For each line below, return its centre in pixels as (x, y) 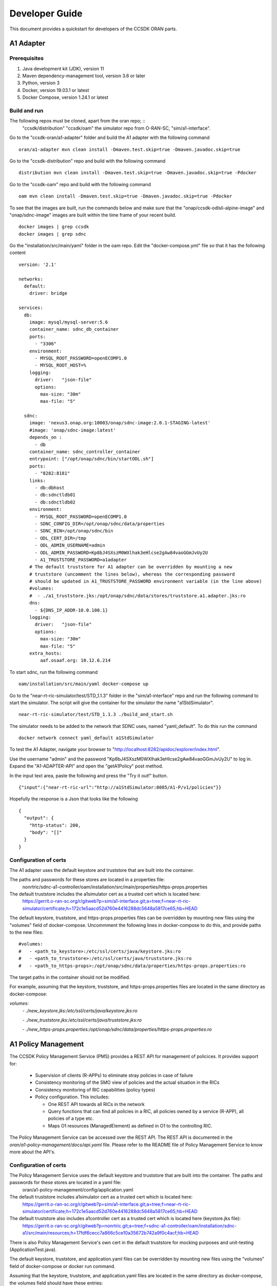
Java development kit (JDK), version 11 (63, 68)
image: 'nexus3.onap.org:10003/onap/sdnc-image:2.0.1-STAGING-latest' (120, 423)
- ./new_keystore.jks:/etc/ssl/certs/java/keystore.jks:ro (80, 1010)
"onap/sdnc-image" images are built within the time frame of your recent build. (93, 215)
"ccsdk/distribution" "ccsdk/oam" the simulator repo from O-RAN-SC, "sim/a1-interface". (116, 128)
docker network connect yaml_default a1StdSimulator (86, 738)
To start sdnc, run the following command (54, 672)
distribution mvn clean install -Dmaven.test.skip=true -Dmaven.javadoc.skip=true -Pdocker (137, 173)
